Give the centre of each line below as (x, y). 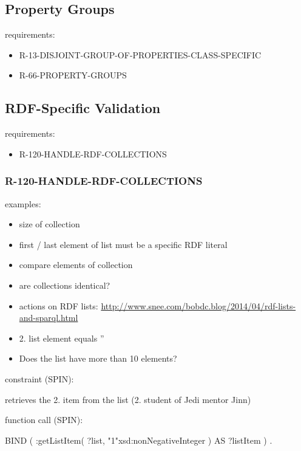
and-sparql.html (49, 318)
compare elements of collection (76, 265)
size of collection (49, 224)
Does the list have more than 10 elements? (98, 358)
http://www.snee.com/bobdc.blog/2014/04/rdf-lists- (198, 305)
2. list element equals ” (62, 338)
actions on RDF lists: (59, 305)
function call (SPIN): (44, 420)
